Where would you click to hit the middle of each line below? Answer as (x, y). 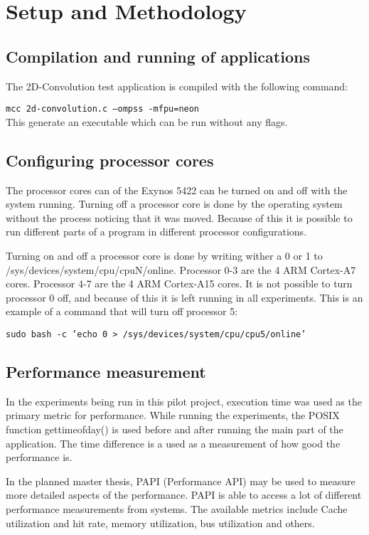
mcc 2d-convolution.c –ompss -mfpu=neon (103, 109)
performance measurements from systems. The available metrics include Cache (177, 508)
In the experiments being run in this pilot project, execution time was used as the (184, 401)
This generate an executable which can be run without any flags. (147, 121)
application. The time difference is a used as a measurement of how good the (173, 443)
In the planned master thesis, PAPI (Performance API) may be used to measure (181, 481)
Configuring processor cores (110, 160)
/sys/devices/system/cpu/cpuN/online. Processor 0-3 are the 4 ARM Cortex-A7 (181, 269)
